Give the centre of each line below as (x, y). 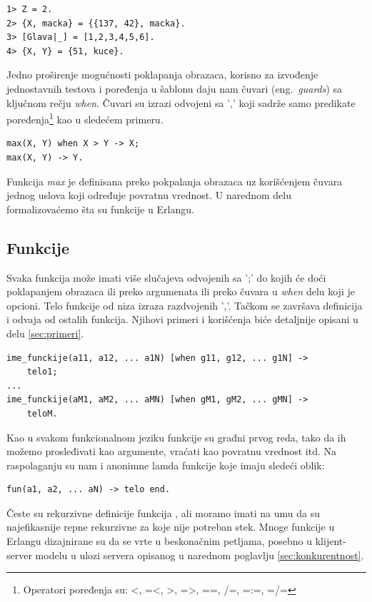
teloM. (42, 413)
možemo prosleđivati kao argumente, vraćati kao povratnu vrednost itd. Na (171, 451)
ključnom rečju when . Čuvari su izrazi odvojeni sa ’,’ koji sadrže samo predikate (181, 102)
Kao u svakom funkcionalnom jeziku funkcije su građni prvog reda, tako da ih (176, 437)
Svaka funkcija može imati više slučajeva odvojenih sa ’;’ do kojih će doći (166, 277)
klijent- (331, 541)
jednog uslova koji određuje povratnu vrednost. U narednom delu (149, 195)
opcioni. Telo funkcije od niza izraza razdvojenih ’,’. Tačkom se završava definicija (185, 305)
